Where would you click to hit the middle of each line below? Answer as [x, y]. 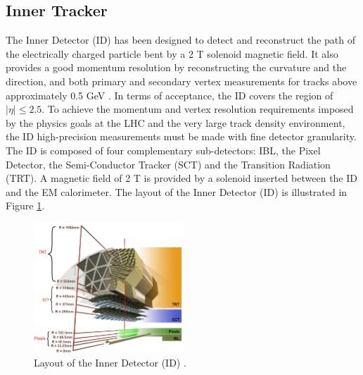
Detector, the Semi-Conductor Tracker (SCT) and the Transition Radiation [168, 164]
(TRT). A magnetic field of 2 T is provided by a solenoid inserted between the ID [181, 178]
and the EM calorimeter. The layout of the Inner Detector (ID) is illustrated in [177, 191]
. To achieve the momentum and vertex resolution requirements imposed [198, 109]
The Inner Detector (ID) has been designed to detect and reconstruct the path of [180, 40]
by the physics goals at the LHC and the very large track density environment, [176, 122]
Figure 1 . [25, 205]
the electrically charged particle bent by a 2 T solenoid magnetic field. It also [172, 53]
